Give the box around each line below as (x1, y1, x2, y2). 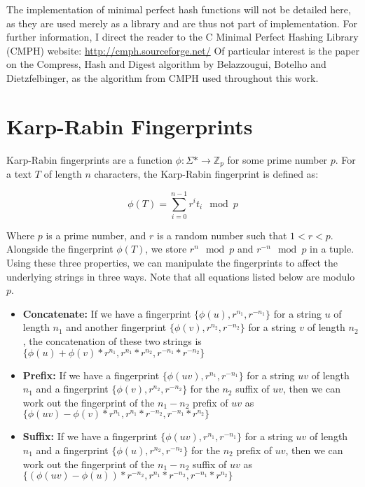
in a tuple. (310, 241, 354, 256)
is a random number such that (157, 227, 287, 242)
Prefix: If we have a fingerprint (22, 367, 160, 382)
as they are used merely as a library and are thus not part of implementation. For (6, 15, 357, 30)
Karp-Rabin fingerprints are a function (6, 152, 172, 167)
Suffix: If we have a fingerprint (22, 429, 158, 444)
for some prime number (227, 152, 328, 167)
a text (6, 167, 32, 181)
